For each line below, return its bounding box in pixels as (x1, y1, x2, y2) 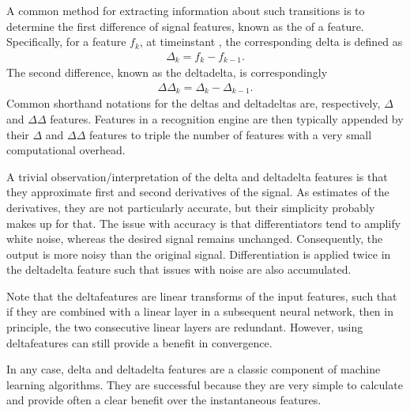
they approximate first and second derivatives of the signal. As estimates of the (6, 184, 389, 200)
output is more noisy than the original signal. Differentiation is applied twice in (6, 245, 391, 262)
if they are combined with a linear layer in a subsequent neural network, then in (6, 303, 393, 320)
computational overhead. (6, 142, 126, 158)
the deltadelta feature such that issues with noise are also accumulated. (6, 261, 352, 278)
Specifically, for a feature (6, 33, 126, 50)
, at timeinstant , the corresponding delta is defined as (139, 33, 403, 50)
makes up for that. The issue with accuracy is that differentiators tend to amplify (6, 214, 401, 231)
